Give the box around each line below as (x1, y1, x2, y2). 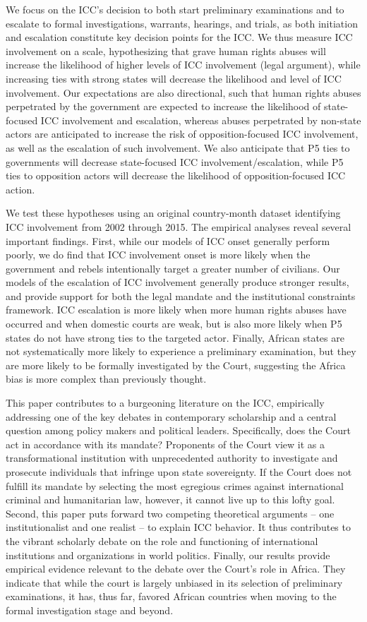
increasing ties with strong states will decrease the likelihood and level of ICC (6, 71, 342, 85)
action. (6, 181, 35, 196)
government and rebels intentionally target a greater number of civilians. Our (6, 261, 340, 275)
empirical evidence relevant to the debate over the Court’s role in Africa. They (6, 561, 346, 576)
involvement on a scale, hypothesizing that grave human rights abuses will (6, 43, 326, 58)
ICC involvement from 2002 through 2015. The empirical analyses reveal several (6, 219, 351, 234)
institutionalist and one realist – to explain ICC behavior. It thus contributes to (6, 520, 351, 534)
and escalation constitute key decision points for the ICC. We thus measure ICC (6, 30, 353, 44)
